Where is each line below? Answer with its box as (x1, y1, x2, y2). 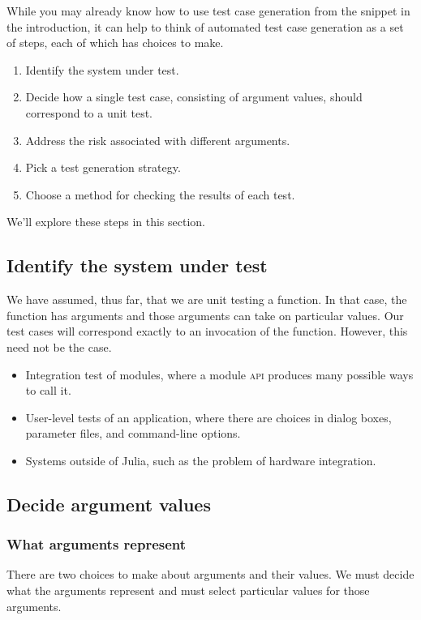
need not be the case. (6, 338, 112, 355)
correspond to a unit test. (25, 104, 153, 121)
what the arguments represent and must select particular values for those (6, 582, 370, 599)
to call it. (25, 382, 71, 399)
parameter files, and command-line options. (25, 425, 241, 442)
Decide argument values (6, 491, 211, 516)
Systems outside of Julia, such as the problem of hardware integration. (25, 451, 376, 468)
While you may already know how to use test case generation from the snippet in (6, 2, 410, 19)
